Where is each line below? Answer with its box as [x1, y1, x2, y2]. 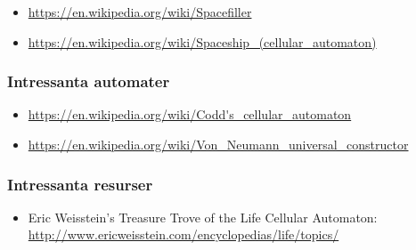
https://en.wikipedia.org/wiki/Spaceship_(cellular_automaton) [28, 32, 377, 51]
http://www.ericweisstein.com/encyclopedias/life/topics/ [28, 225, 339, 244]
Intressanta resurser [7, 173, 153, 195]
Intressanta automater [7, 70, 170, 93]
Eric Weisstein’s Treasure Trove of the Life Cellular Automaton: [28, 207, 378, 226]
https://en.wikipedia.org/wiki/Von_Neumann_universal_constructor [28, 135, 409, 153]
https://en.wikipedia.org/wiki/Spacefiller [28, 3, 252, 20]
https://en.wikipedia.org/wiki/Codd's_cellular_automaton [28, 105, 352, 124]
